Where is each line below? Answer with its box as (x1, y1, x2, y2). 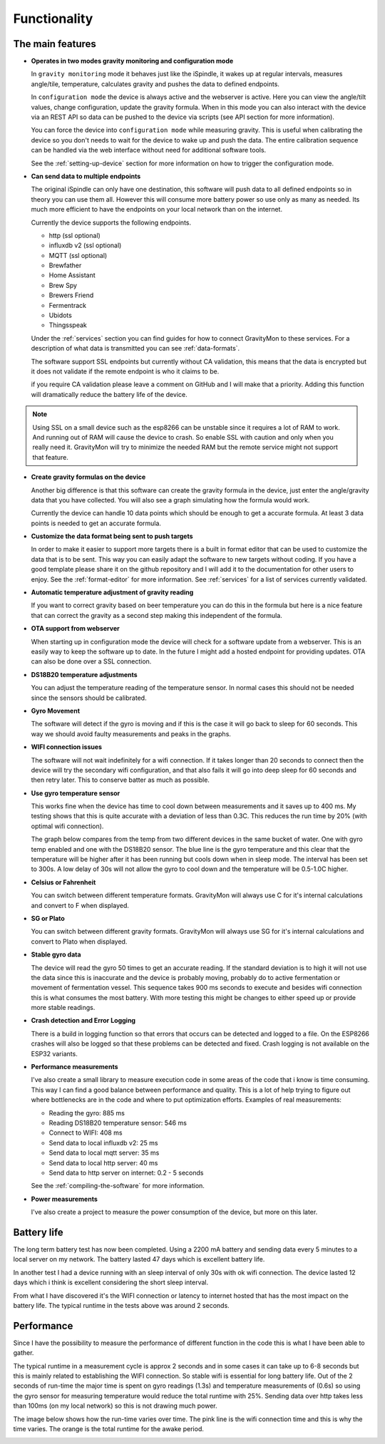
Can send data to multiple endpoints (31, 172, 141, 180)
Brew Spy (48, 281, 78, 289)
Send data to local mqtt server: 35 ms (48, 1148, 160, 1157)
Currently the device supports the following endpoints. (31, 218, 192, 227)
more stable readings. (31, 1004, 96, 1012)
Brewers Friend (48, 291, 94, 299)
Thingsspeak (48, 321, 87, 329)
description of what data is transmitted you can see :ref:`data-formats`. (31, 344, 240, 353)
